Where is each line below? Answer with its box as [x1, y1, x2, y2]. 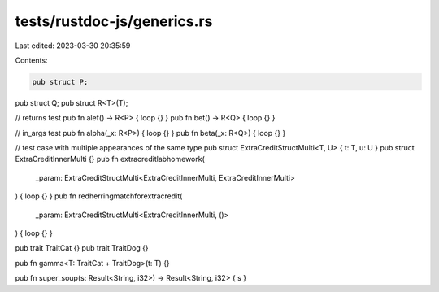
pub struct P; [32, 77, 89, 86]
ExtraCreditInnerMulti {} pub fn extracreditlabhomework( [15, 155, 205, 164]
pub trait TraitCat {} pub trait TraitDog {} [15, 243, 150, 253]
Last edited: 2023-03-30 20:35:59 [15, 41, 131, 50]
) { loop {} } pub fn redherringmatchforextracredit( [15, 191, 183, 201]
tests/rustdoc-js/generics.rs [15, 12, 213, 30]
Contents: [15, 55, 48, 65]
